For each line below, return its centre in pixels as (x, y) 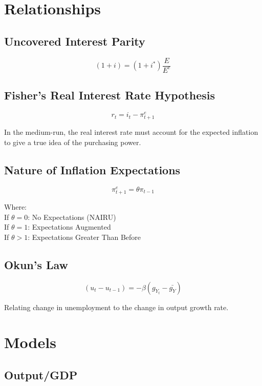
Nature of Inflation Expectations (92, 170)
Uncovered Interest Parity (75, 41)
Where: (15, 207)
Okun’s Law (36, 264)
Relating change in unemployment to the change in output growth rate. (116, 307)
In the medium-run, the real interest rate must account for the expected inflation (131, 132)
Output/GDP (41, 374)
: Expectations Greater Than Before (84, 237)
